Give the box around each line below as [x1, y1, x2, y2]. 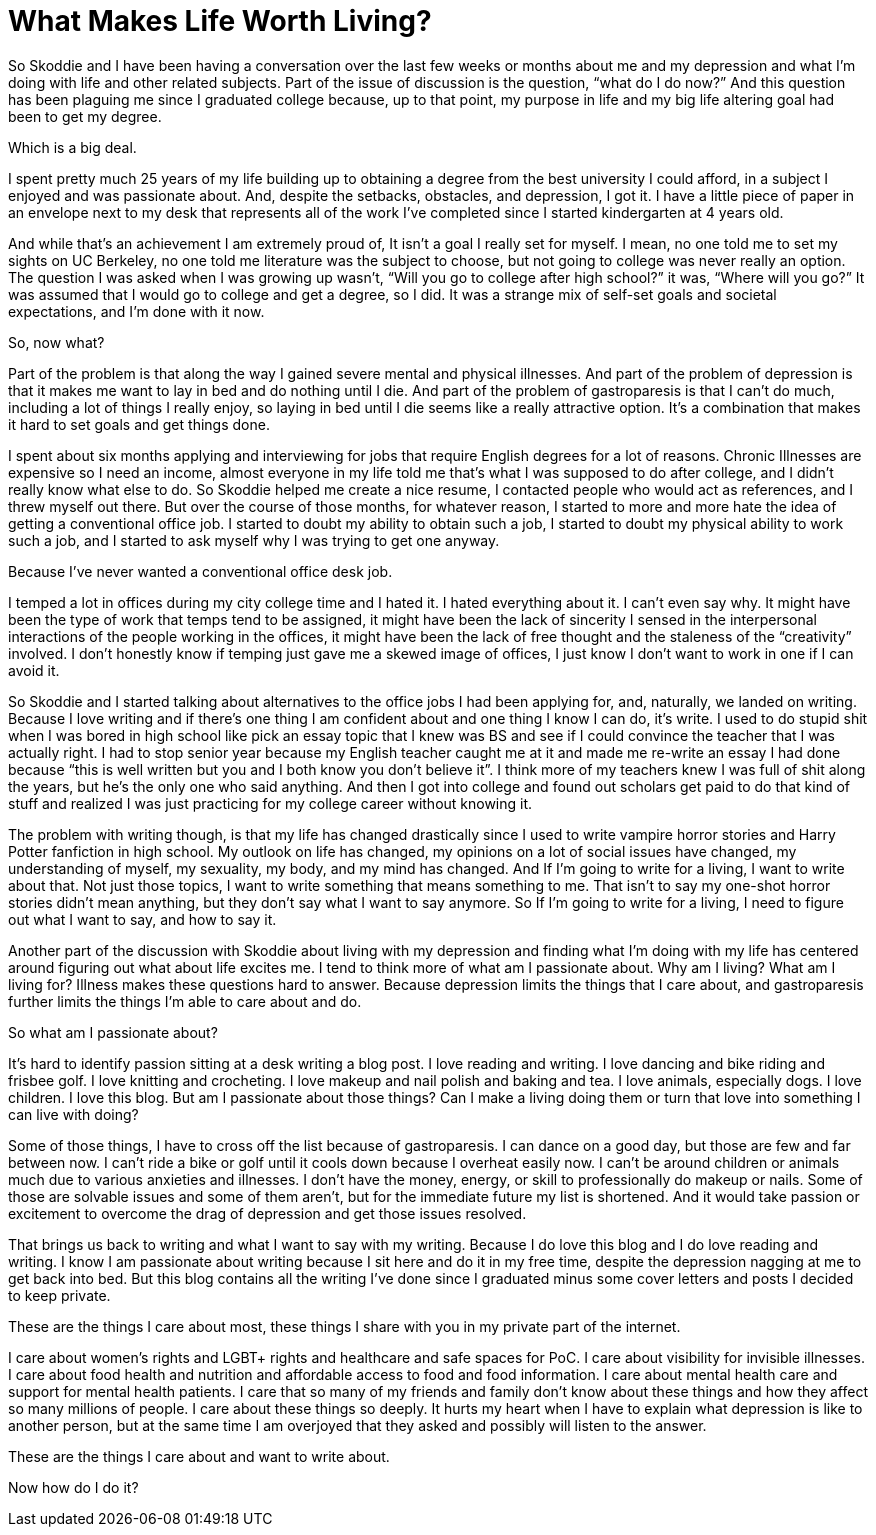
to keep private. [8, 1286, 111, 1304]
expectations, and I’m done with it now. [8, 302, 265, 320]
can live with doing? [8, 1105, 139, 1123]
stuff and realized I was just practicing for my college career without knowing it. [8, 794, 533, 812]
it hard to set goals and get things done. [8, 415, 270, 433]
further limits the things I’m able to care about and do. [8, 992, 362, 1010]
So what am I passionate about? [8, 1023, 218, 1041]
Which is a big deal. [8, 138, 137, 156]
